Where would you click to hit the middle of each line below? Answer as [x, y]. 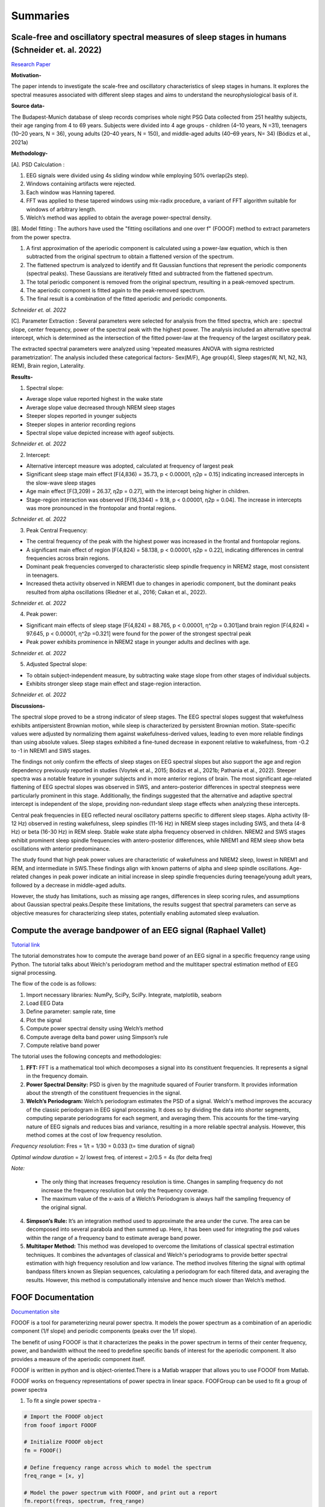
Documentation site [35, 1312]
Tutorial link [26, 945]
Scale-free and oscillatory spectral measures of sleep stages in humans [149, 37]
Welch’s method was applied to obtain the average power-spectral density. [119, 218]
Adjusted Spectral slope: [57, 664]
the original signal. [64, 1207]
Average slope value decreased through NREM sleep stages [101, 407]
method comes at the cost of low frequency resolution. [94, 1135]
